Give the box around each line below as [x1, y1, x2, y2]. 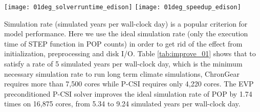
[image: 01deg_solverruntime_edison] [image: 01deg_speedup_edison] [4, 4, 241, 11]
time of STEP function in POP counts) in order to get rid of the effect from [4, 38, 243, 49]
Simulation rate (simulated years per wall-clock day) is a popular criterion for [4, 18, 248, 29]
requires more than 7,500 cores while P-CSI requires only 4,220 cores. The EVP [4, 78, 254, 89]
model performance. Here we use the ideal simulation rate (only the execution [4, 28, 248, 39]
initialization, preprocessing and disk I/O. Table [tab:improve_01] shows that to [4, 48, 256, 59]
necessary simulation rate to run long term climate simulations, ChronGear [4, 68, 240, 79]
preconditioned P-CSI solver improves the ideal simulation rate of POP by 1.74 [4, 88, 252, 99]
